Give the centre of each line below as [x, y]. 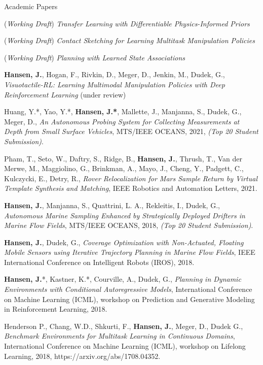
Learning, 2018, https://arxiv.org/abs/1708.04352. [82, 356]
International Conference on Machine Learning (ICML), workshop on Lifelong [125, 346]
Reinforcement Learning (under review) [65, 94]
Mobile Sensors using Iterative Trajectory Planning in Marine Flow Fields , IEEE [130, 252]
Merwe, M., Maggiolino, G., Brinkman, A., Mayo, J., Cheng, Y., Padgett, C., [124, 168]
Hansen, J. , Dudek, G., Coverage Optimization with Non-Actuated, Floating [124, 242]
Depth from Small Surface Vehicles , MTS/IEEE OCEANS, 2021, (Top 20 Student [131, 131]
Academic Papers [31, 6]
